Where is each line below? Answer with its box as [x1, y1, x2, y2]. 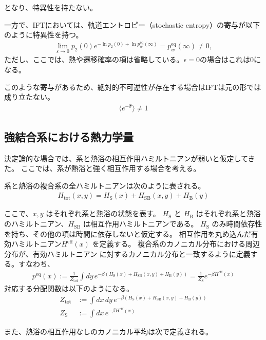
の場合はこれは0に [199, 54, 261, 65]
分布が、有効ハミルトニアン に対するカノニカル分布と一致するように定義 [4, 248, 251, 259]
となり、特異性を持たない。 [4, 2, 98, 12]
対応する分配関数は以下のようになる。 [4, 283, 134, 294]
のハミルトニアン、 [4, 218, 68, 229]
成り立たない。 [4, 91, 54, 102]
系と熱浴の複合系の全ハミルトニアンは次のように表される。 [4, 180, 205, 191]
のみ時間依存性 [212, 218, 262, 229]
